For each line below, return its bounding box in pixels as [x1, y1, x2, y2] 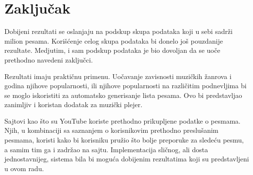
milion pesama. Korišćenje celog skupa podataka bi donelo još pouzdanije [4, 35, 223, 46]
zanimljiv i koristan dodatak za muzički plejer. [4, 99, 143, 110]
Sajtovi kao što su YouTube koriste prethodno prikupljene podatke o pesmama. [4, 115, 241, 126]
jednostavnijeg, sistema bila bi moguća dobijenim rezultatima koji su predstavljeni [4, 154, 249, 164]
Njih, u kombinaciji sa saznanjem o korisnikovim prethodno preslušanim [4, 125, 219, 135]
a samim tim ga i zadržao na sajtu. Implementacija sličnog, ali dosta [4, 144, 208, 154]
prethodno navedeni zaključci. [4, 54, 93, 64]
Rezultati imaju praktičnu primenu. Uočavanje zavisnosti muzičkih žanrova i [4, 71, 232, 81]
